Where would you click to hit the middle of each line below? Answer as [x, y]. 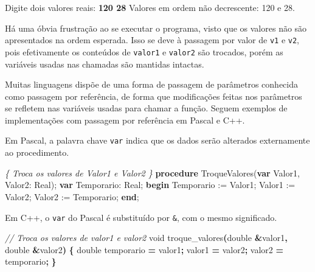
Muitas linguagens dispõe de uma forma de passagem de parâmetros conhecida [152, 84]
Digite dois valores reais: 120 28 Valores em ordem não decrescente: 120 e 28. [150, 7]
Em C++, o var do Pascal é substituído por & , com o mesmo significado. [141, 217]
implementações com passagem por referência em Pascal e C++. [125, 120]
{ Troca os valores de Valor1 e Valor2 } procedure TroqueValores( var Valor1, [152, 173]
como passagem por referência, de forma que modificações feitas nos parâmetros [154, 96]
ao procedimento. [37, 152]
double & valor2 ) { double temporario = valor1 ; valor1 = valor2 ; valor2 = [144, 249]
